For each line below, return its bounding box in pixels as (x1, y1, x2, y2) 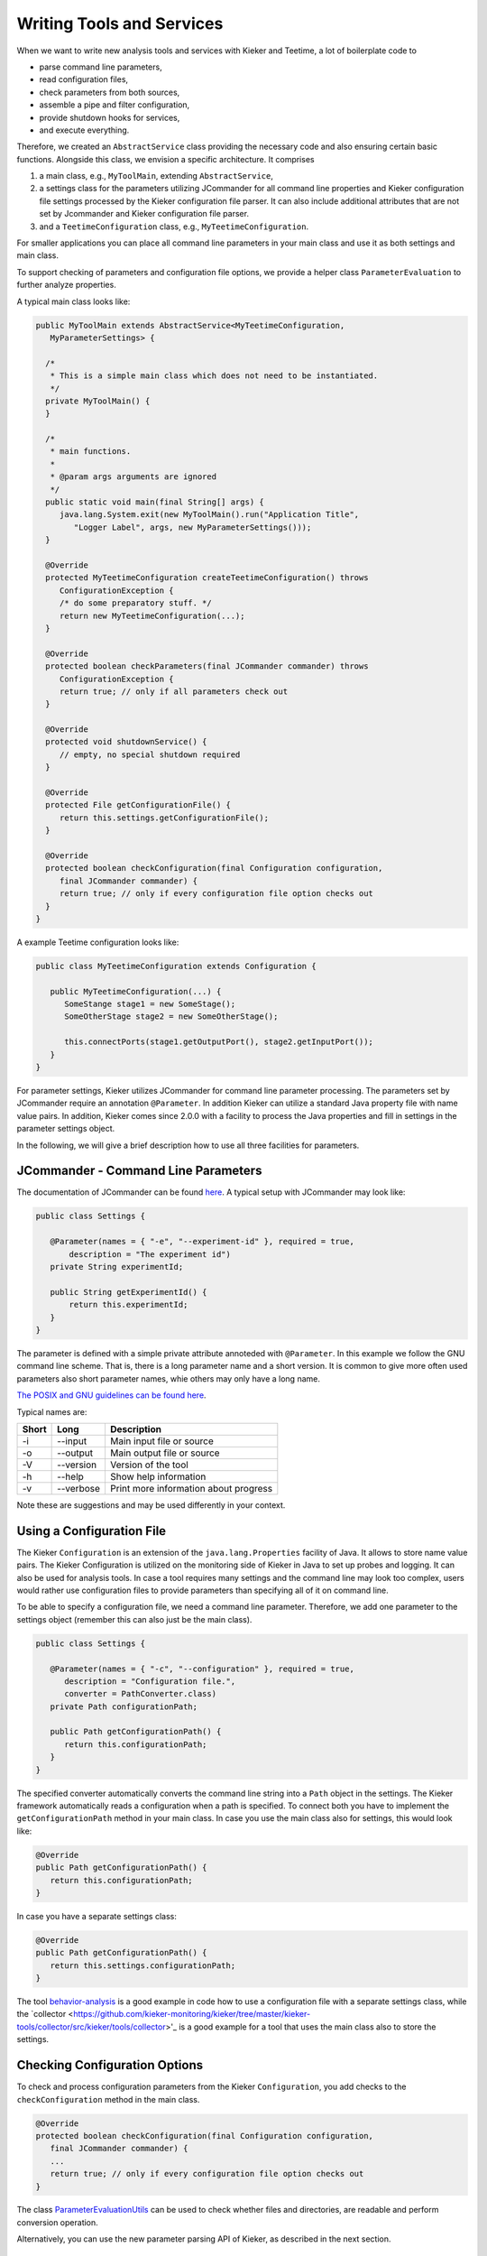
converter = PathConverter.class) (64, 1688, 216, 1699)
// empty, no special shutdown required (59, 749, 241, 760)
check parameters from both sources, (39, 87, 180, 97)
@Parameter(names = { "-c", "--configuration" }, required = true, (50, 1663, 355, 1674)
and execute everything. (39, 125, 130, 135)
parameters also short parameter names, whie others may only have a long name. (16, 1373, 320, 1384)
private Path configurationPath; (50, 1701, 198, 1712)
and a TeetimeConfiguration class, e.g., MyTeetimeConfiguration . (39, 221, 309, 232)
